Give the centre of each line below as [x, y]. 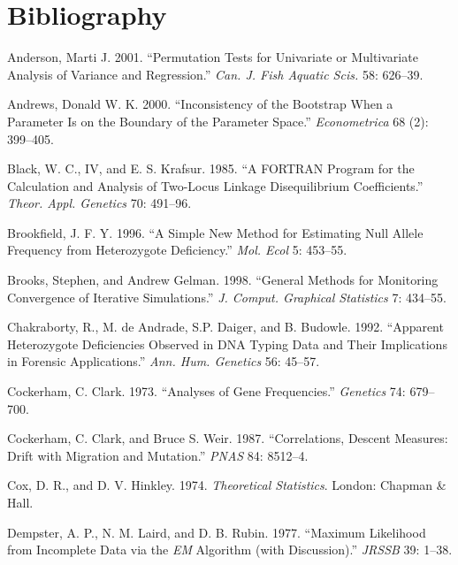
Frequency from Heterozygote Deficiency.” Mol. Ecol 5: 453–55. [177, 250]
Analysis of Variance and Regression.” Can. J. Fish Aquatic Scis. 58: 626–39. [215, 74]
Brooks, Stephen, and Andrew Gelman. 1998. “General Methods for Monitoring [223, 280]
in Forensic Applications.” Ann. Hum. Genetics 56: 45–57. [164, 361]
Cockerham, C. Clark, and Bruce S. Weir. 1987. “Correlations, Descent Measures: [228, 438]
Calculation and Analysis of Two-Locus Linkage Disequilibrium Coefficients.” [215, 185]
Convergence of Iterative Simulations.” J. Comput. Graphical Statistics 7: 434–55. [227, 297]
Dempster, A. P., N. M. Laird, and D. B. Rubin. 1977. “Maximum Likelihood [217, 532]
